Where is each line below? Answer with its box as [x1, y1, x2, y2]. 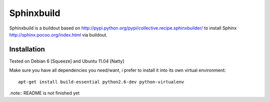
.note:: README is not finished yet [9, 90, 80, 96]
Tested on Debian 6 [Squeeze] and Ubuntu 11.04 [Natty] [9, 58, 124, 64]
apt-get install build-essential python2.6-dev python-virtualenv [18, 79, 184, 84]
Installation [9, 45, 45, 53]
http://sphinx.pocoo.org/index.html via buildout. [9, 31, 107, 37]
